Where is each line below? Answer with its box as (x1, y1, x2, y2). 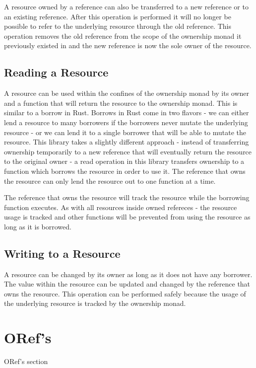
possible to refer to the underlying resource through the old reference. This (4, 21, 231, 31)
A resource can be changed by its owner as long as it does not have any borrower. (4, 269, 253, 279)
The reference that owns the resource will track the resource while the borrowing (4, 192, 250, 203)
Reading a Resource (4, 65, 109, 80)
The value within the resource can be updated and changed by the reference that (4, 279, 251, 289)
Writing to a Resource (4, 245, 121, 261)
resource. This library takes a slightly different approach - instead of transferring (4, 137, 249, 147)
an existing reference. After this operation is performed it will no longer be (4, 11, 231, 21)
